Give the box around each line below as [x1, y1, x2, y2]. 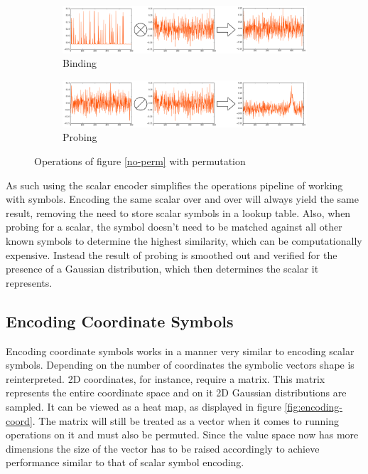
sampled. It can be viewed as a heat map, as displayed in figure [6, 399, 282, 414]
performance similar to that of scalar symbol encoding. [6, 455, 244, 470]
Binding [63, 56, 97, 70]
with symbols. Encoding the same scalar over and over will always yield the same [6, 191, 359, 206]
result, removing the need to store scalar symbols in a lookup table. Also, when [6, 205, 351, 220]
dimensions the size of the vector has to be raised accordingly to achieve [6, 441, 320, 455]
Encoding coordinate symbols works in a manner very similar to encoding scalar [6, 343, 355, 358]
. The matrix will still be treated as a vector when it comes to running [32, 413, 340, 428]
